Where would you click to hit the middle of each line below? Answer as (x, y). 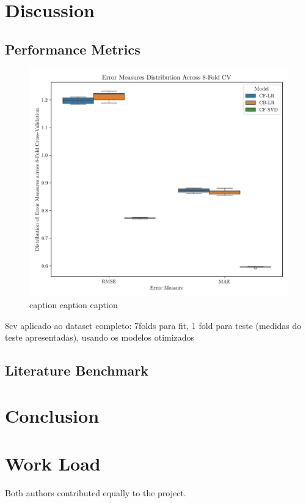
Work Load (53, 463)
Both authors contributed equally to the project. (96, 493)
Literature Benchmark (77, 370)
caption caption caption (74, 305)
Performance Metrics (73, 49)
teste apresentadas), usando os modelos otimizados (100, 337)
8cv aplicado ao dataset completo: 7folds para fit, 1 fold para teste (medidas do (153, 325)
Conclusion (52, 415)
